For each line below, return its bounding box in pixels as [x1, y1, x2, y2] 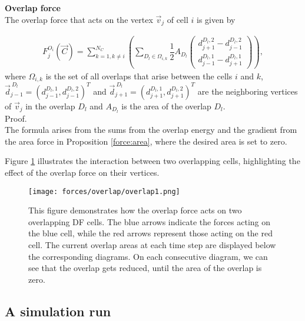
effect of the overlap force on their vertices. [5, 166, 160, 178]
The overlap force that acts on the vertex [5, 13, 153, 25]
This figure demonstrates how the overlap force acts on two [28, 204, 242, 216]
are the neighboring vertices [197, 85, 298, 97]
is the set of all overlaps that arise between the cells [45, 69, 233, 82]
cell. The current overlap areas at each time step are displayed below [28, 238, 276, 250]
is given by [197, 13, 236, 25]
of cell [167, 13, 188, 25]
